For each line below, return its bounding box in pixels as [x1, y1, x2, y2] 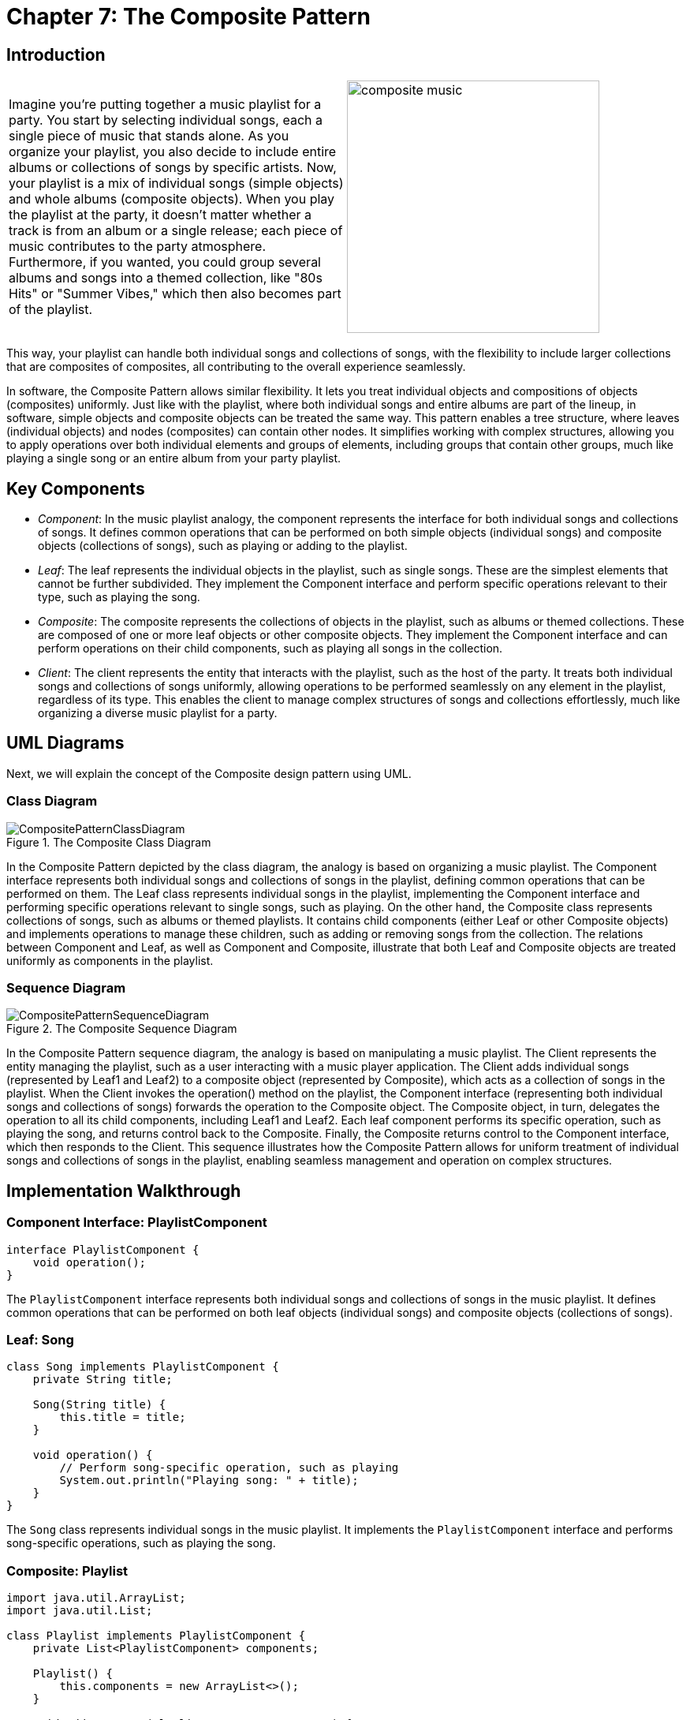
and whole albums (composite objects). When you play [9, 191, 335, 208]
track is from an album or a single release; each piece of [9, 222, 343, 239]
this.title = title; [59, 1411, 186, 1424]
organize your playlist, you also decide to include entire [9, 144, 337, 160]
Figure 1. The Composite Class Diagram [6, 835, 211, 849]
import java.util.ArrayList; [6, 1591, 186, 1605]
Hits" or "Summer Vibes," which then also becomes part [9, 286, 341, 302]
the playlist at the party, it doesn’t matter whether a [9, 207, 311, 223]
